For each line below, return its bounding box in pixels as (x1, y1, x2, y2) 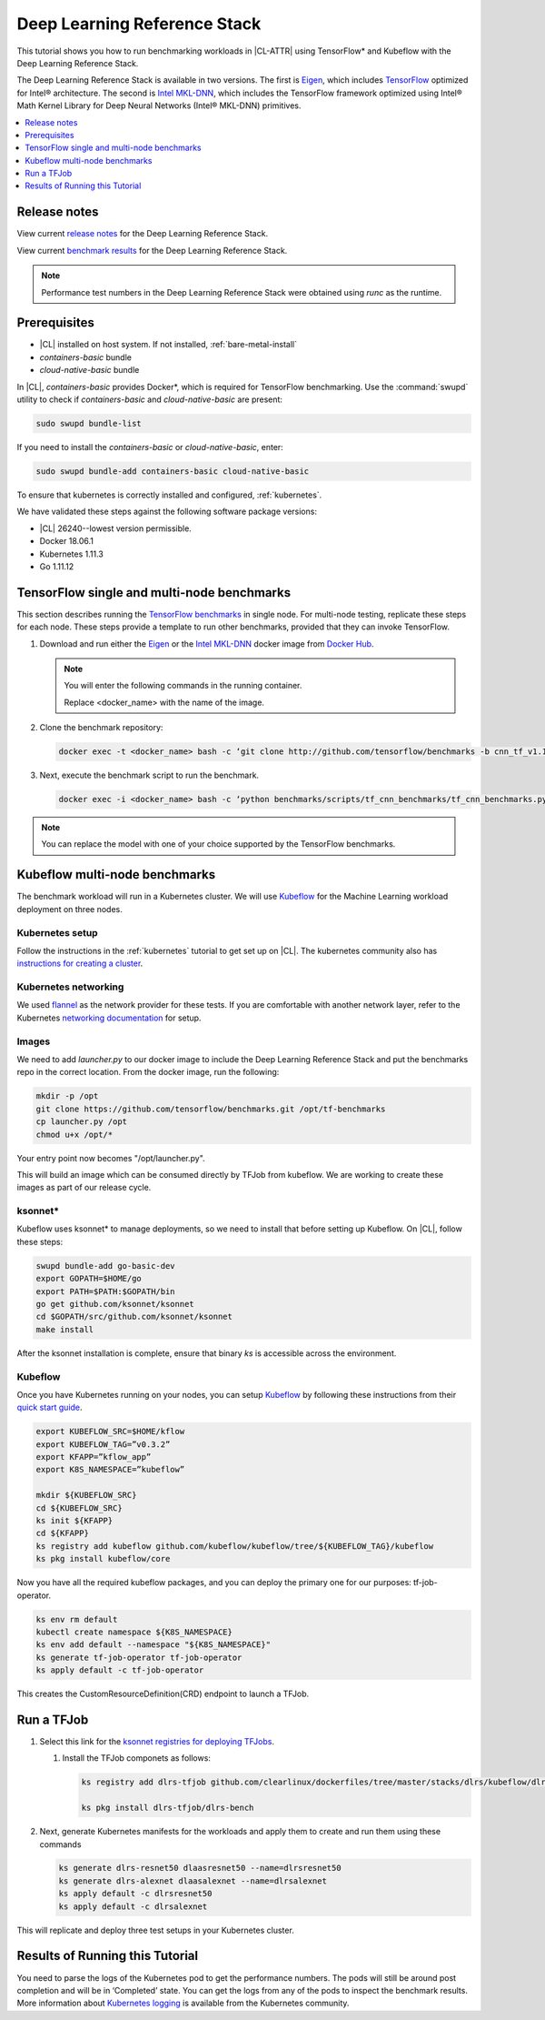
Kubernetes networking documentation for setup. (16, 1012, 202, 1023)
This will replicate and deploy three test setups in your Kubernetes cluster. (16, 1925, 294, 1935)
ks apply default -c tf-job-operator (35, 1665, 204, 1675)
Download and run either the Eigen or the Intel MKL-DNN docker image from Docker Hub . (39, 638, 374, 649)
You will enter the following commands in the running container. (64, 680, 302, 691)
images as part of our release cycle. (16, 1182, 152, 1193)
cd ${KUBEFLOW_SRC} (35, 1502, 123, 1513)
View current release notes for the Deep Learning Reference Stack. (16, 228, 268, 239)
